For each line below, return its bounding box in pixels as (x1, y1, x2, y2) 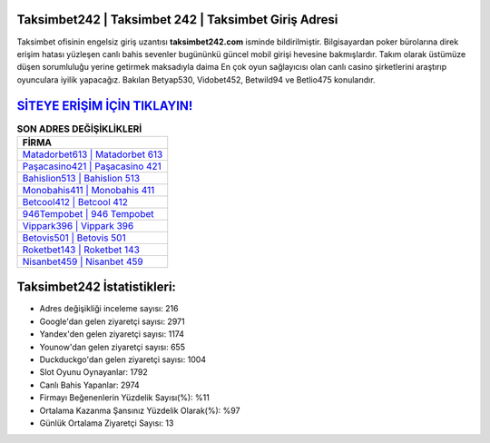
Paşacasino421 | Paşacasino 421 (22, 160, 162, 172)
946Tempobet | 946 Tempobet (22, 207, 154, 220)
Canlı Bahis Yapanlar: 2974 (39, 379, 140, 390)
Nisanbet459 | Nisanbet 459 (22, 255, 144, 268)
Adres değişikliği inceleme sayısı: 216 (39, 303, 179, 314)
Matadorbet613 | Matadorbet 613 (22, 148, 163, 161)
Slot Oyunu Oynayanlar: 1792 (39, 367, 149, 378)
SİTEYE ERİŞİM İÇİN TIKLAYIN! (16, 98, 193, 113)
